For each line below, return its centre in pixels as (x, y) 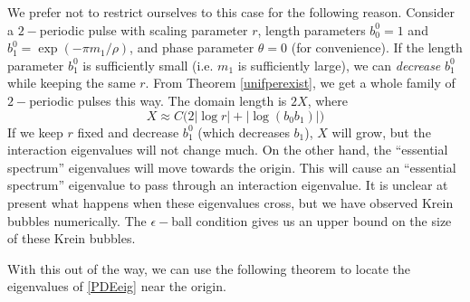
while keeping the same (72, 83)
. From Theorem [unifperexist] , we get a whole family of (300, 83)
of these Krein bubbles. (72, 238)
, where (327, 100)
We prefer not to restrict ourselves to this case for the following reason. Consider (231, 12)
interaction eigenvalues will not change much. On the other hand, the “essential (228, 150)
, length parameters (312, 29)
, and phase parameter (192, 47)
